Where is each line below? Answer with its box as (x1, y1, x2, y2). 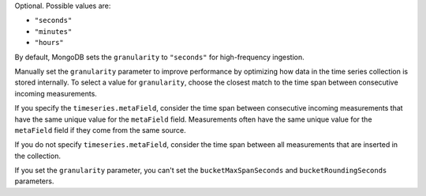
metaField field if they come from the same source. (14, 125, 186, 134)
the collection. (14, 151, 61, 160)
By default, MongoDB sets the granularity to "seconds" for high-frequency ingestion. (14, 52, 305, 62)
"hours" (34, 38, 65, 47)
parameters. (14, 176, 54, 186)
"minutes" (34, 27, 73, 36)
